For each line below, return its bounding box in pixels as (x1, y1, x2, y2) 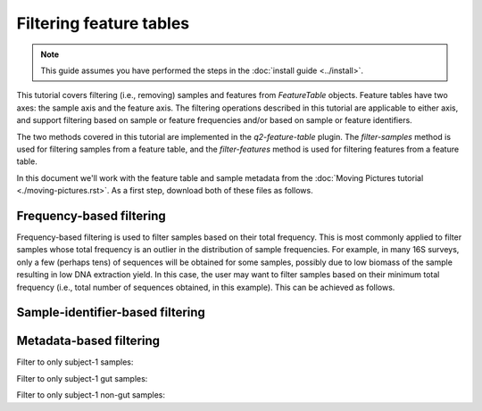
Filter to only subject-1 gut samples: (16, 373, 148, 383)
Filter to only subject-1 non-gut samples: (16, 390, 165, 400)
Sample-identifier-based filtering (16, 305, 205, 320)
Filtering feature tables (16, 13, 190, 33)
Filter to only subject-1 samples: (16, 357, 134, 367)
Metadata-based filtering (16, 333, 161, 349)
